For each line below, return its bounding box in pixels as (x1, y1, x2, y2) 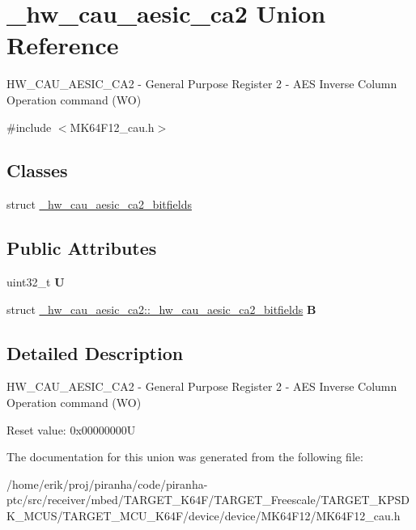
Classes (6, 158, 68, 183)
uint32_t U (6, 273, 65, 290)
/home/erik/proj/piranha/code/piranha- (6, 475, 208, 492)
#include (6, 118, 52, 135)
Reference (6, 28, 119, 61)
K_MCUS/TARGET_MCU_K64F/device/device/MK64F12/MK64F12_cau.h (6, 507, 401, 524)
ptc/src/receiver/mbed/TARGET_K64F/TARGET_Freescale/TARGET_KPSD (6, 491, 410, 508)
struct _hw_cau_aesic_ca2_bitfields (6, 196, 192, 213)
